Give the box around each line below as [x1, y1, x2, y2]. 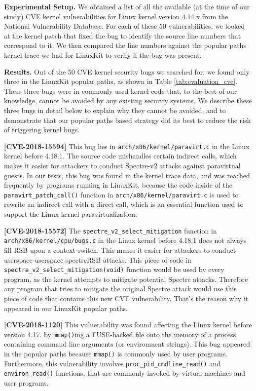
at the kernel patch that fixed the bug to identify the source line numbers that [4, 30, 241, 40]
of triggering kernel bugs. [4, 124, 80, 135]
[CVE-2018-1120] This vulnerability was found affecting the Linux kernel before [4, 319, 252, 330]
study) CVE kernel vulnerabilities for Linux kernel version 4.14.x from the [4, 11, 228, 21]
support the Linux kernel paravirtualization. [4, 209, 137, 219]
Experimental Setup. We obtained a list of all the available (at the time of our [4, 1, 250, 11]
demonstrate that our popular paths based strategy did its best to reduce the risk [4, 115, 251, 125]
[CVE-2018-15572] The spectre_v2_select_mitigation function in [4, 225, 217, 235]
